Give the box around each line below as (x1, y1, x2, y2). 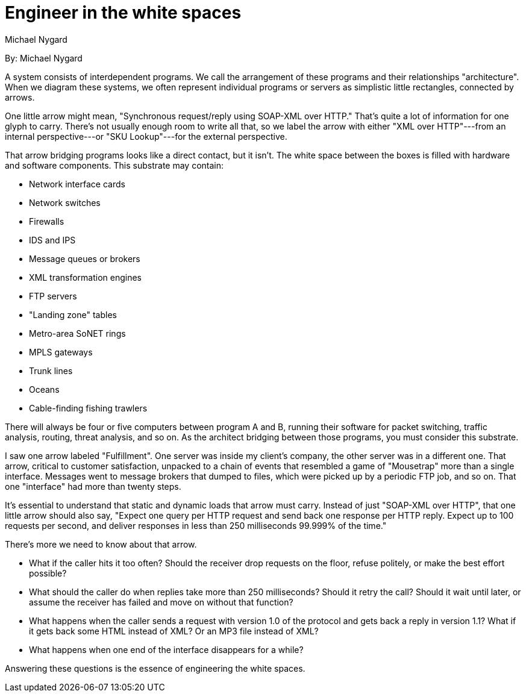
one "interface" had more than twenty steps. (5, 481, 181, 492)
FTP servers (29, 290, 77, 301)
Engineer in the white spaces (5, 2, 242, 23)
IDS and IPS (29, 234, 76, 245)
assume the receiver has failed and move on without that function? (29, 596, 293, 607)
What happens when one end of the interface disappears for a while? (29, 644, 304, 655)
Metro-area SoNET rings (29, 328, 126, 339)
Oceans (29, 384, 60, 395)
